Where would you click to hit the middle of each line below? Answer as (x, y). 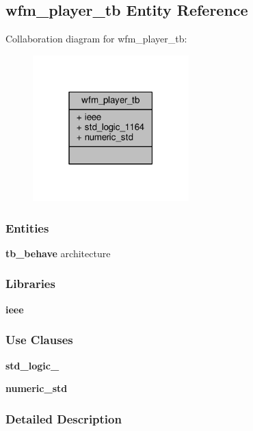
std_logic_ (32, 365)
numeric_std (37, 388)
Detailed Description (64, 418)
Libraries (30, 284)
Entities (27, 227)
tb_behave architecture (58, 253)
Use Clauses (39, 340)
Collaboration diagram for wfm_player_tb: (96, 39)
